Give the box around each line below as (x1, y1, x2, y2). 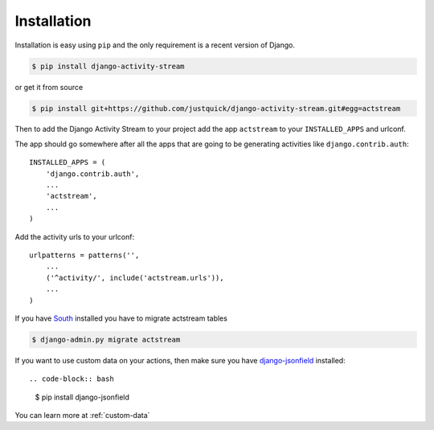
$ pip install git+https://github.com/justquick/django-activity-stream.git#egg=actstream (31, 104, 401, 113)
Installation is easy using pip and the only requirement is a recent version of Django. (14, 40, 295, 50)
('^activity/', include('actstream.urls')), (45, 273, 224, 282)
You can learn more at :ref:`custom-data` (14, 411, 150, 420)
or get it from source (14, 82, 84, 92)
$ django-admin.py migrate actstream (31, 334, 181, 344)
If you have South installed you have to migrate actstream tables (14, 313, 228, 323)
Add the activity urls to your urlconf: (14, 231, 135, 241)
